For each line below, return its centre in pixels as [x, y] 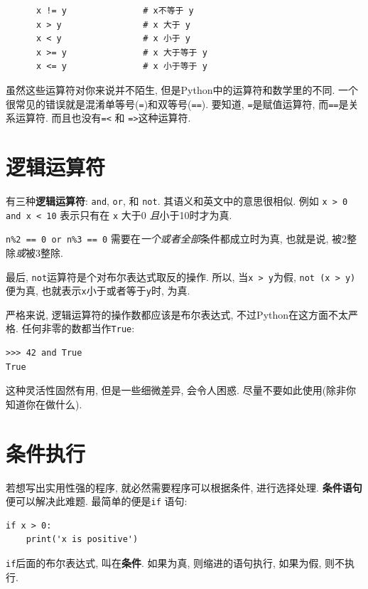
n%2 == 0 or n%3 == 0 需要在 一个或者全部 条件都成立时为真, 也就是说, [167, 239]
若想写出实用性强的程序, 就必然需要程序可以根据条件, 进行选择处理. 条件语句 [184, 487]
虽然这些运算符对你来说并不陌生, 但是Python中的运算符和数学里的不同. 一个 [182, 89]
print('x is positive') [82, 540]
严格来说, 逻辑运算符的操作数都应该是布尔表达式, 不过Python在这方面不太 [177, 314]
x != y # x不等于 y [115, 11]
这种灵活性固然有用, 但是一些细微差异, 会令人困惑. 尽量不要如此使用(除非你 [181, 390]
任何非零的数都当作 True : [78, 328]
